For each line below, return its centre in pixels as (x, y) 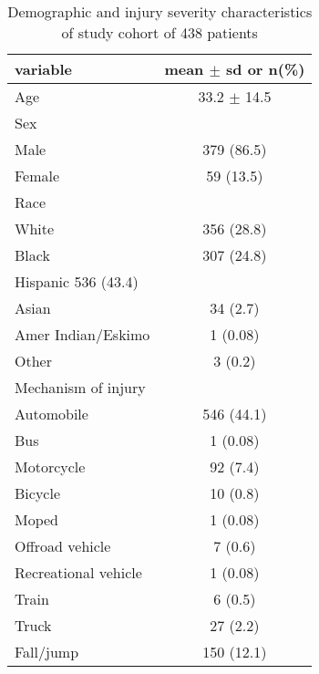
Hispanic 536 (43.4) (77, 281)
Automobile (51, 414)
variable (44, 69)
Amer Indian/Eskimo (82, 334)
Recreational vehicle (78, 572)
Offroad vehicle (63, 546)
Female (37, 176)
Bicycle (37, 493)
